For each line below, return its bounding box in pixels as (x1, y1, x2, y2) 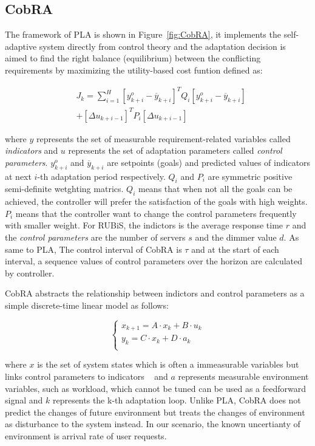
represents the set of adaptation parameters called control (68, 144, 282, 157)
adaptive (5, 39, 37, 52)
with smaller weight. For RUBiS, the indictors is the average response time (5, 219, 283, 232)
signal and (5, 394, 43, 407)
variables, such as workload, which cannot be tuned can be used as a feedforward (5, 382, 306, 394)
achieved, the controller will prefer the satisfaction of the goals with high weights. (5, 195, 308, 208)
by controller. (5, 266, 55, 279)
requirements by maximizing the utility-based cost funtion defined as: (5, 63, 263, 76)
